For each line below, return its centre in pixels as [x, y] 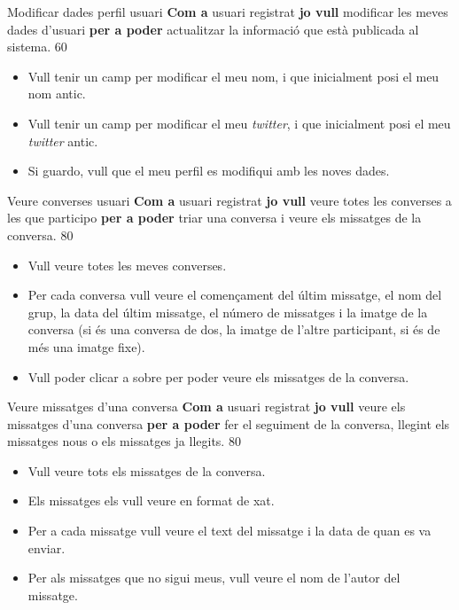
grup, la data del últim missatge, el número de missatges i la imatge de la [228, 312]
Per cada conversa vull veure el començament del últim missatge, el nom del [235, 295]
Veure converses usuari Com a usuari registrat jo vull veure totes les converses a [229, 200]
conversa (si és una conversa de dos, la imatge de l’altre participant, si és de [234, 329]
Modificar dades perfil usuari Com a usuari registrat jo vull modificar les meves [228, 12]
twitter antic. [63, 141]
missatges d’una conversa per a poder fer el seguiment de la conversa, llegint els [229, 423]
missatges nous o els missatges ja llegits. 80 [124, 441]
